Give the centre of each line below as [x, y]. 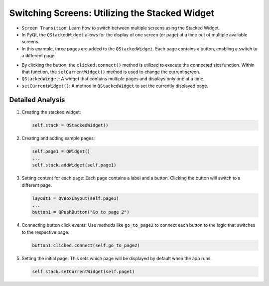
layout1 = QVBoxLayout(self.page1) [75, 198]
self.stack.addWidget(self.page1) [74, 165]
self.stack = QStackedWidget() [70, 125]
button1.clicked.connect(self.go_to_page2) [86, 245]
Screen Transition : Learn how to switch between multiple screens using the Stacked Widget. [121, 28]
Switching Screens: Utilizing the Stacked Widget [112, 13]
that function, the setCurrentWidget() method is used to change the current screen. [111, 72]
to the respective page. [46, 232]
